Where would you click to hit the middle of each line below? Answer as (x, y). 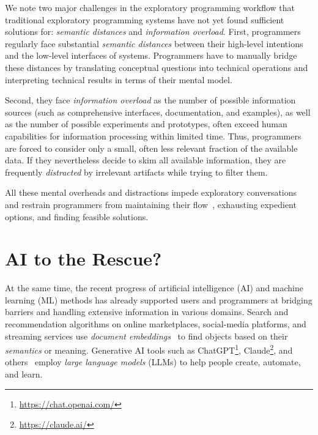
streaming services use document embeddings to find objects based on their (146, 336)
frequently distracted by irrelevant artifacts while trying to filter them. (136, 172)
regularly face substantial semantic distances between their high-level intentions (154, 43)
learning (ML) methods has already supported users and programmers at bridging (159, 299)
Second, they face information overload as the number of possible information (150, 100)
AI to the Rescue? (83, 258)
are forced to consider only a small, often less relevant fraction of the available (151, 148)
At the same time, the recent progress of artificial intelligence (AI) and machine (154, 288)
